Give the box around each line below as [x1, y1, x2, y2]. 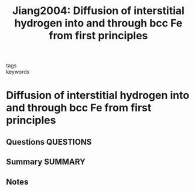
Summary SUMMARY [6, 157, 86, 167]
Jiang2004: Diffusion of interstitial [12, 4, 184, 18]
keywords [6, 69, 30, 76]
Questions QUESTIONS [6, 137, 92, 147]
